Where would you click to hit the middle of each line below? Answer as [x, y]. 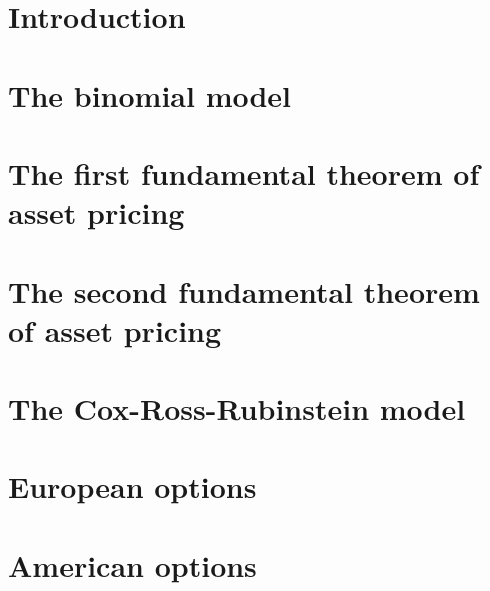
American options [132, 564]
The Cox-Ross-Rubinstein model [237, 408]
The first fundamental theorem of [244, 172]
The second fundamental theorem [244, 290]
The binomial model [150, 94]
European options [132, 486]
